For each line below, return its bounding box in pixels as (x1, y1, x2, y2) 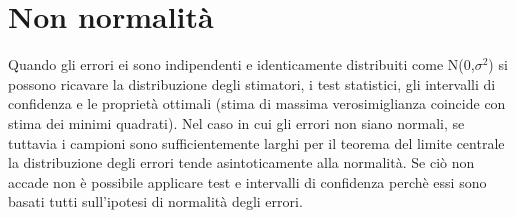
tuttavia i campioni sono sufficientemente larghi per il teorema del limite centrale (8, 132, 505, 153)
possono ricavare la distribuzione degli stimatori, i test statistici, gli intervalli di (8, 73, 496, 94)
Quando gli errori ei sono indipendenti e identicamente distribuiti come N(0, (8, 54, 475, 75)
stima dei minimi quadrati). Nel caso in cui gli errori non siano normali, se (8, 112, 465, 133)
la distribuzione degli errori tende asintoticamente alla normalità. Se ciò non (8, 152, 475, 173)
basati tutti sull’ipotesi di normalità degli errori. (8, 191, 303, 212)
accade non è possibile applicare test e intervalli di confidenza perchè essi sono (8, 171, 487, 192)
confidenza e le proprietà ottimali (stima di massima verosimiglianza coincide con (8, 93, 506, 114)
